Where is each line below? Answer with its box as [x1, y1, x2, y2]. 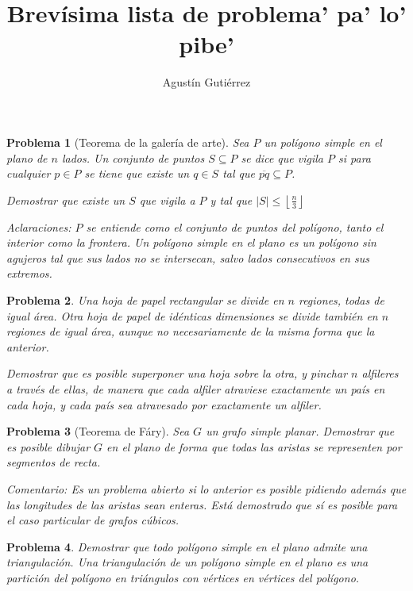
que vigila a [139, 191, 195, 208]
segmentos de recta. [6, 454, 101, 470]
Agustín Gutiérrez [162, 74, 251, 90]
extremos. [6, 265, 52, 282]
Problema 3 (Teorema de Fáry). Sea [6, 423, 190, 439]
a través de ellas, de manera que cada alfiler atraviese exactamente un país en [6, 381, 385, 397]
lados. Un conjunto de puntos [61, 149, 205, 166]
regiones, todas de [298, 292, 384, 309]
